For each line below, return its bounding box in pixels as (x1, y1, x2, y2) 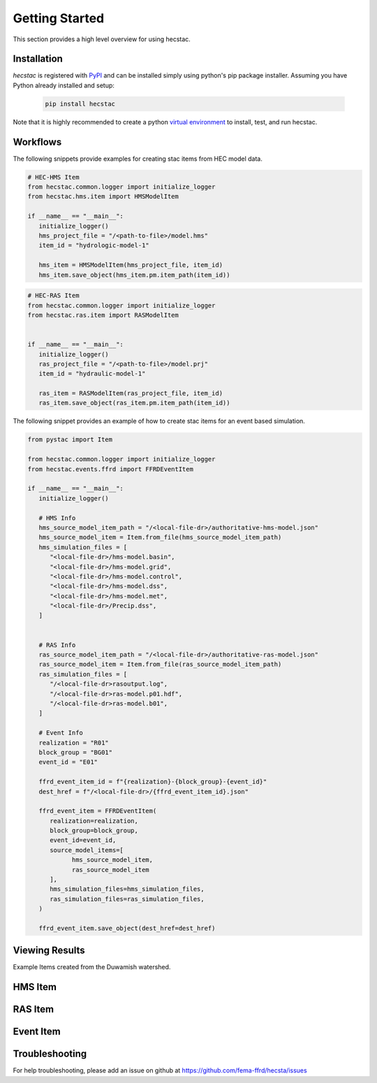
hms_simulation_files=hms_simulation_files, (50, 885, 205, 893)
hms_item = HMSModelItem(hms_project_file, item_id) (38, 261, 223, 269)
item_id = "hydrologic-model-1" (38, 242, 149, 249)
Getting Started (13, 10, 105, 26)
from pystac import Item (27, 436, 113, 443)
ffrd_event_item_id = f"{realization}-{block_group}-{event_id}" (38, 778, 267, 786)
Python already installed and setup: (13, 81, 115, 89)
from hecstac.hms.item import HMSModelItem (27, 193, 179, 200)
